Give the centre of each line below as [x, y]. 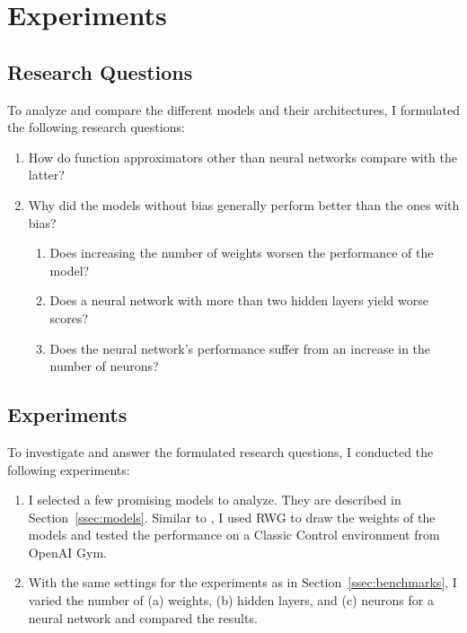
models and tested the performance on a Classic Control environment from [234, 535]
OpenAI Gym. [68, 552]
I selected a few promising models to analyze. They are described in [215, 500]
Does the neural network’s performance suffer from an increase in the [240, 348]
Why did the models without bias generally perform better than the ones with [244, 204]
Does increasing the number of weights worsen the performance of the [242, 253]
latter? [46, 175]
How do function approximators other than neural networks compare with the [242, 157]
